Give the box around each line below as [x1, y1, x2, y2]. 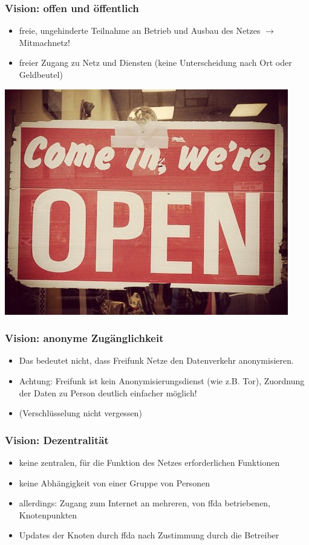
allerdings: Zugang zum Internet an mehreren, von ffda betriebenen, [19, 497, 271, 509]
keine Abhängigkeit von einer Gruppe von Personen [19, 476, 210, 489]
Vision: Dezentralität [5, 432, 109, 447]
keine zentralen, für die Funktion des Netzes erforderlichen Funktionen [19, 456, 280, 468]
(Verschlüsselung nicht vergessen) [19, 407, 142, 419]
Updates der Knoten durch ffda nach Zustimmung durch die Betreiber [19, 529, 279, 541]
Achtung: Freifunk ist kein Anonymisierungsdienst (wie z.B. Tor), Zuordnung [19, 375, 305, 387]
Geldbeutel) [19, 68, 63, 80]
